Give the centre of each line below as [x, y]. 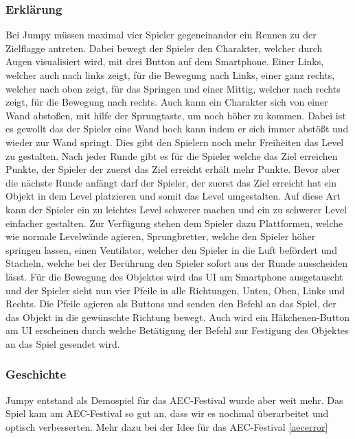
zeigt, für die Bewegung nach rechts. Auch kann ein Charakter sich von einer [167, 102]
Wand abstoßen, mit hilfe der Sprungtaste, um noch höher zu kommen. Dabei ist [176, 115]
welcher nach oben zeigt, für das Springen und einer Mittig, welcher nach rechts [173, 88]
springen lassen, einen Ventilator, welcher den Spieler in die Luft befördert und [171, 249]
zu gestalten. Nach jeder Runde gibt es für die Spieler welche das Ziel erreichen [172, 155]
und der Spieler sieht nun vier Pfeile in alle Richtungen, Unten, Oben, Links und [175, 290]
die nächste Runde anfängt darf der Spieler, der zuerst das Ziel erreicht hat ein [171, 182]
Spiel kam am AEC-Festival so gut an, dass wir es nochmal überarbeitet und [167, 413]
